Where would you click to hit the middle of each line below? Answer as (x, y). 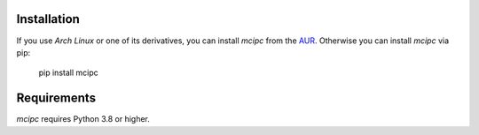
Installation (48, 19)
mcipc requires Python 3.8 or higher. (83, 119)
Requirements (56, 98)
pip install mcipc (68, 73)
